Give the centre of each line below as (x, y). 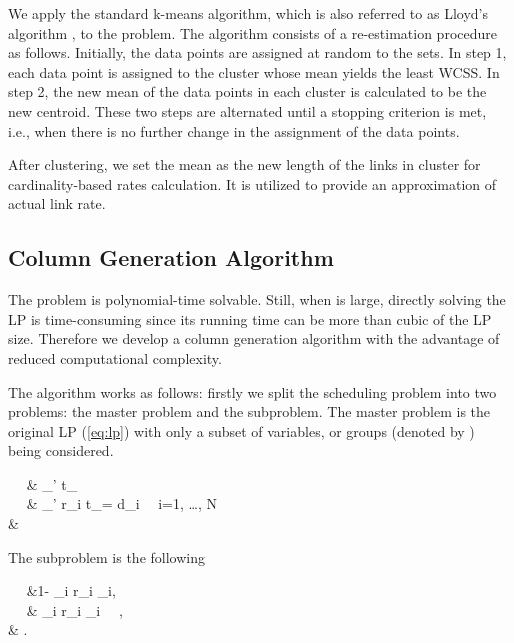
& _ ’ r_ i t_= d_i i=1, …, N (121, 503)
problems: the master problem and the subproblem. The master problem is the (249, 411)
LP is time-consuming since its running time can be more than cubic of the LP (250, 318)
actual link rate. (57, 203)
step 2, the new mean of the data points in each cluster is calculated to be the (247, 91)
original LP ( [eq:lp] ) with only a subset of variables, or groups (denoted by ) (241, 430)
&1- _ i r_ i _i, (71, 590)
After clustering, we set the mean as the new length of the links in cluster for (244, 164)
